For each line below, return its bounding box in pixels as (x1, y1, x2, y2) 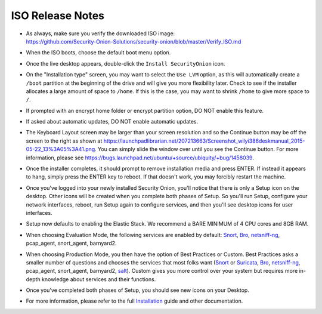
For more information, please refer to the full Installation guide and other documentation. (26, 297, 243, 304)
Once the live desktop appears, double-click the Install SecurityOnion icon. (26, 60, 225, 67)
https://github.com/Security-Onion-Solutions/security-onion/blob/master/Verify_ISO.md (26, 38, 241, 45)
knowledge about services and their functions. (42, 275, 156, 283)
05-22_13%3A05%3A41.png (26, 146, 95, 153)
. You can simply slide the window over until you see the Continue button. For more (94, 146, 299, 153)
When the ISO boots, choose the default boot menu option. (26, 49, 171, 56)
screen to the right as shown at (26, 137, 103, 144)
